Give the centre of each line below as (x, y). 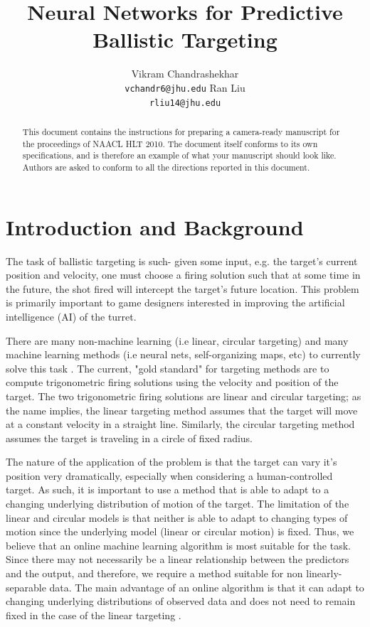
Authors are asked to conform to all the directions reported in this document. (166, 167)
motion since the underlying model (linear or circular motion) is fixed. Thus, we (180, 531)
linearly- (324, 573)
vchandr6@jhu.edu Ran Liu (185, 87)
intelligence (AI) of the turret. (71, 316)
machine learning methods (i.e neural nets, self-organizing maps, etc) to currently (183, 354)
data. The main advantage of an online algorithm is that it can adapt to (207, 587)
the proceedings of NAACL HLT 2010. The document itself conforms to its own (170, 143)
